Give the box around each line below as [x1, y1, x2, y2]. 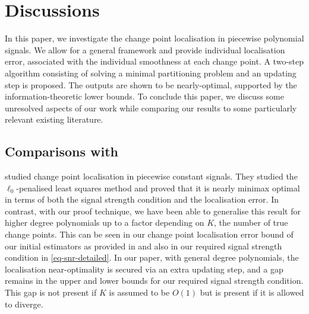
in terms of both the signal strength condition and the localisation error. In [5, 193, 279, 206]
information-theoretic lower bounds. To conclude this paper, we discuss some [5, 90, 284, 102]
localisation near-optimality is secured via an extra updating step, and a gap [5, 262, 283, 275]
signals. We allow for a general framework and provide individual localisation [5, 43, 285, 56]
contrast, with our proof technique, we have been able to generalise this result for [5, 204, 301, 217]
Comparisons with [5, 142, 119, 161]
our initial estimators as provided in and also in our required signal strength [5, 239, 282, 252]
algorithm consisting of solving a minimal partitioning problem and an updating [5, 66, 297, 79]
